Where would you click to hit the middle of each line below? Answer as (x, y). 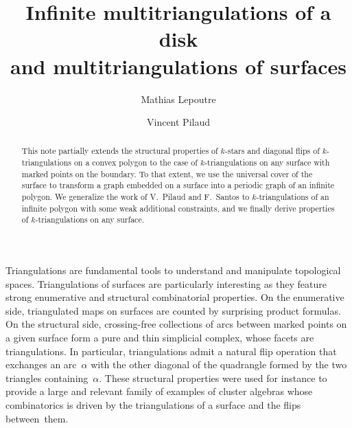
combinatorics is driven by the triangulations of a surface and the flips (153, 405)
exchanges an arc (41, 364)
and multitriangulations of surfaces (178, 66)
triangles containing (47, 378)
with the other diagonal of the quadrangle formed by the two (219, 364)
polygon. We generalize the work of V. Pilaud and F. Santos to (136, 197)
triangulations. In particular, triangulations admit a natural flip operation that (171, 351)
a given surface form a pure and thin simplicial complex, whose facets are (160, 338)
